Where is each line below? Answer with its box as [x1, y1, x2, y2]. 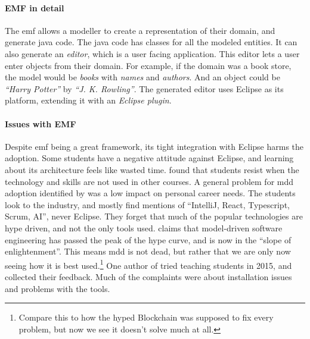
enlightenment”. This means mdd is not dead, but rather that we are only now [5, 245, 291, 258]
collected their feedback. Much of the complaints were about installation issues [5, 270, 292, 282]
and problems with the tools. [5, 282, 110, 294]
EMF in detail [5, 1, 64, 14]
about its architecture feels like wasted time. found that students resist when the [5, 163, 299, 175]
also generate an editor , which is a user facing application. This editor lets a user [5, 47, 300, 59]
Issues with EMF [5, 117, 76, 130]
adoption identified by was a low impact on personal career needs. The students [5, 187, 296, 199]
